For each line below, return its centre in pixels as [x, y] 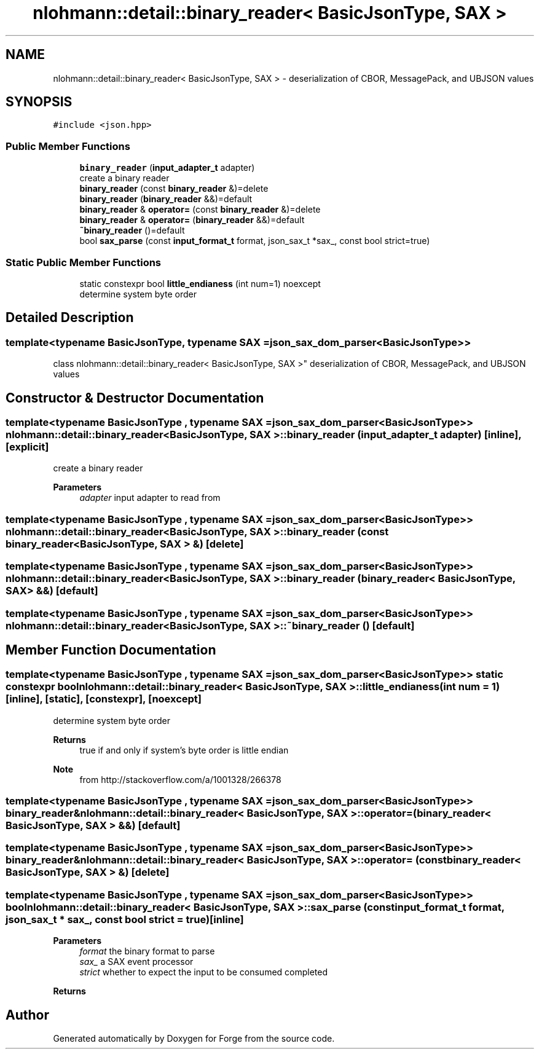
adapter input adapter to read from [150, 498]
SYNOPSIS [39, 102]
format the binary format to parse [147, 951]
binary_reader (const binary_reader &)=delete [174, 189]
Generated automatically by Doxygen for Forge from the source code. [194, 1039]
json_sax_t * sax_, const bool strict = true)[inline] [125, 919]
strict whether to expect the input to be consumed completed [204, 972]
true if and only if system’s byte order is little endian [184, 750]
